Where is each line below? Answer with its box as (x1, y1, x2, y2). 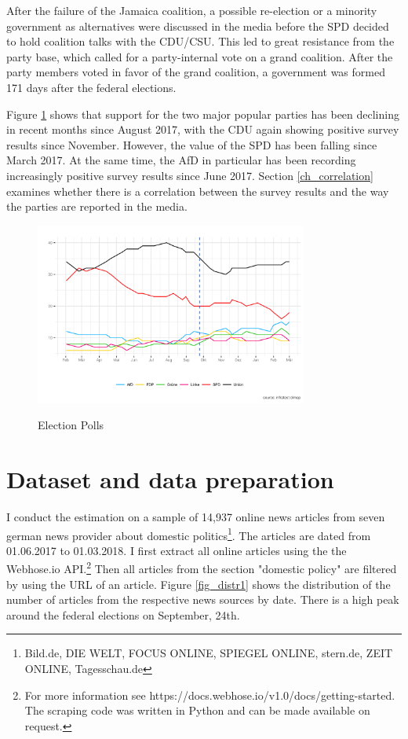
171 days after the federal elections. (6, 79, 177, 95)
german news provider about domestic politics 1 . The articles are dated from (6, 524, 371, 543)
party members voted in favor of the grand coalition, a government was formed (6, 64, 385, 80)
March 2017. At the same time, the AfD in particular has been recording (6, 152, 356, 168)
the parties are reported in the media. (6, 198, 188, 215)
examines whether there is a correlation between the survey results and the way (6, 182, 389, 199)
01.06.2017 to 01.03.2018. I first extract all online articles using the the (6, 542, 347, 558)
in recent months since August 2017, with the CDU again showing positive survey (6, 121, 399, 138)
